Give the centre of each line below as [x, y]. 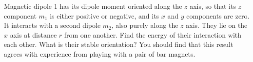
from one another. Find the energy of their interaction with [153, 34]
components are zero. [218, 15]
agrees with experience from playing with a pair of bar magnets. [100, 53]
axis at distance [33, 34]
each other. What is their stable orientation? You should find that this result [119, 44]
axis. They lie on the [217, 25]
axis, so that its [213, 6]
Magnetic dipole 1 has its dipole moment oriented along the [93, 6]
